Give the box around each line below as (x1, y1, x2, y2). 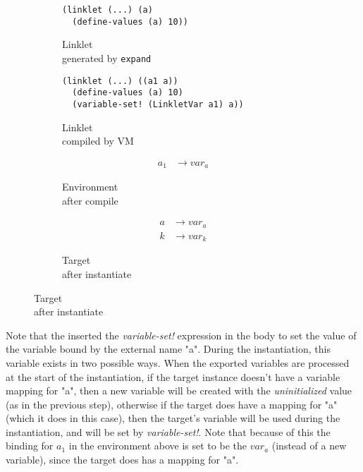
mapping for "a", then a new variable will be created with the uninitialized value (6, 383, 352, 398)
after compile (62, 193, 118, 207)
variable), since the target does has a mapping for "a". (6, 452, 239, 467)
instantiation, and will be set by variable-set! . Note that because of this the (6, 424, 331, 439)
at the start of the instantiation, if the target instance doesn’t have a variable (6, 369, 340, 384)
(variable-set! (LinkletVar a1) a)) (72, 99, 244, 109)
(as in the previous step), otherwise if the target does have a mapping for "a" (6, 397, 338, 411)
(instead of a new (271, 438, 347, 453)
